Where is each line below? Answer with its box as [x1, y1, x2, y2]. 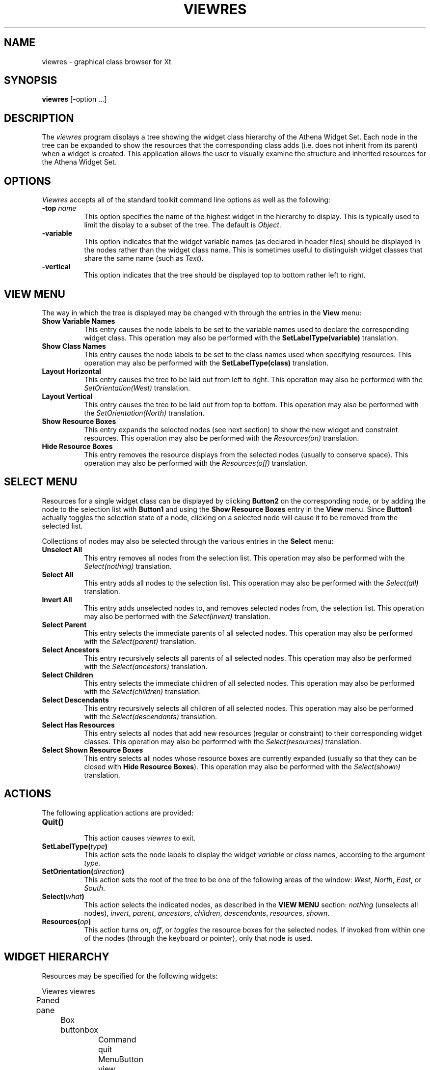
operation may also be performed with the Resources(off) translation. [84, 458, 308, 467]
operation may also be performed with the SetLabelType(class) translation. [84, 358, 329, 367]
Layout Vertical [42, 392, 93, 400]
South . [84, 883, 105, 892]
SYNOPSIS [4, 74, 57, 87]
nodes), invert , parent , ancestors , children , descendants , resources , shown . [84, 908, 330, 917]
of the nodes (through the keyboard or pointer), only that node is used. [84, 933, 313, 942]
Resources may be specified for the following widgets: [42, 971, 218, 980]
